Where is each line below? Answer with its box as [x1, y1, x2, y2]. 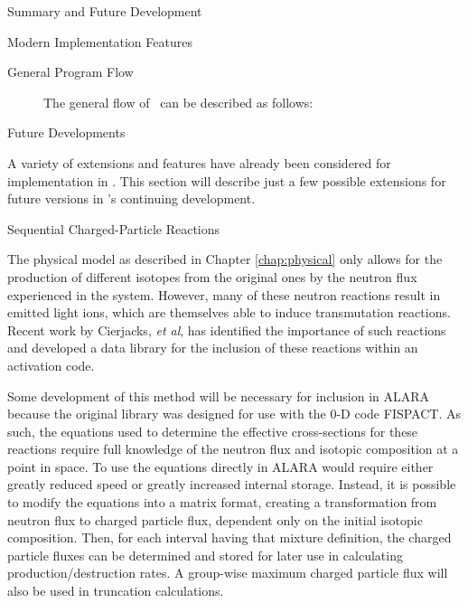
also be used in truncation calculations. [7, 581, 224, 600]
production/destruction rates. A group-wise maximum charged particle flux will [7, 563, 448, 582]
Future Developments [7, 123, 126, 142]
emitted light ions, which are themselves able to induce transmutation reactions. [7, 303, 451, 322]
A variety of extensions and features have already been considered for [7, 153, 391, 172]
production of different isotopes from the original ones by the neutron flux [7, 267, 417, 286]
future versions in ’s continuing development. [7, 189, 256, 208]
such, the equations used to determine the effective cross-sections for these [7, 421, 418, 440]
